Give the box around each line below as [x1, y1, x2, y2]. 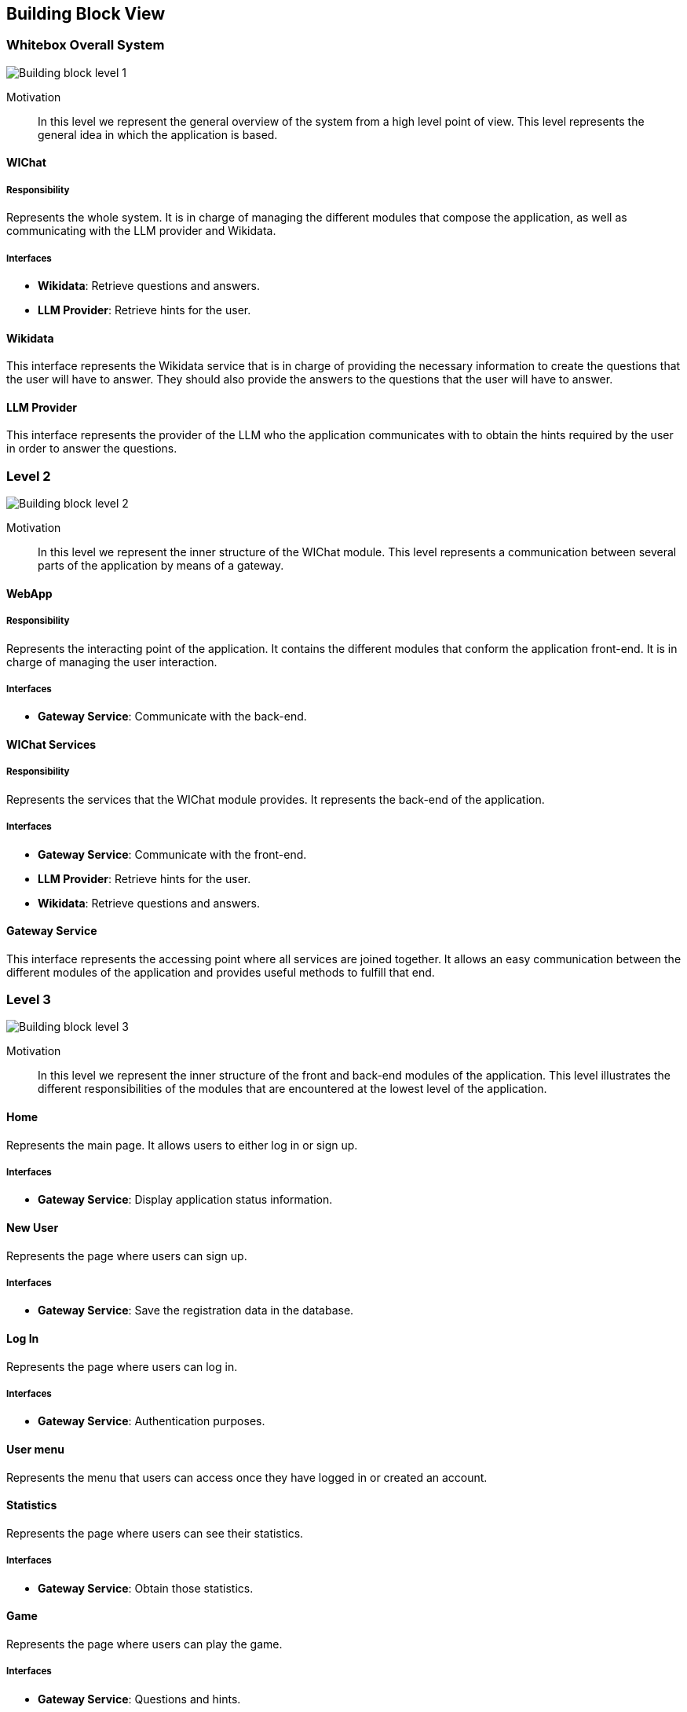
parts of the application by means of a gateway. [38, 559, 284, 573]
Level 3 [6, 992, 51, 1008]
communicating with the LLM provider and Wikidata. [6, 224, 276, 238]
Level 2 [6, 467, 51, 484]
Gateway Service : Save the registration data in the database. [38, 1303, 354, 1318]
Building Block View [6, 4, 166, 24]
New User [6, 1221, 59, 1235]
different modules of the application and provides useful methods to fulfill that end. [6, 965, 435, 979]
